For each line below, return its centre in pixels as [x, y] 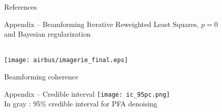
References [21, 7]
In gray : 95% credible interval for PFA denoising [81, 104]
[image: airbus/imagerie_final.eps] [66, 60]
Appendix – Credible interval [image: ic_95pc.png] [87, 93]
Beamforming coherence [41, 77]
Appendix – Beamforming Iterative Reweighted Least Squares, [102, 24]
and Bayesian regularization [47, 34]
